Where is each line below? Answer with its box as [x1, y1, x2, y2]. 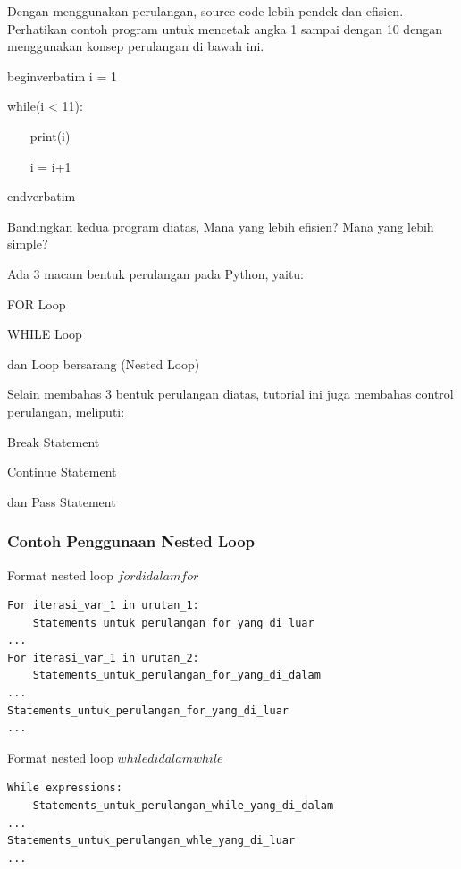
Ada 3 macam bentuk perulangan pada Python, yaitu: [7, 264, 305, 283]
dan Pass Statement [7, 492, 116, 510]
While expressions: [7, 781, 122, 795]
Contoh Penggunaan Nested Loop [7, 530, 256, 553]
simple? [7, 234, 48, 253]
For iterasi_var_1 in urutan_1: [7, 599, 199, 612]
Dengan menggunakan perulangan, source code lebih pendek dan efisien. [7, 2, 404, 20]
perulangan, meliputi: [7, 401, 125, 420]
